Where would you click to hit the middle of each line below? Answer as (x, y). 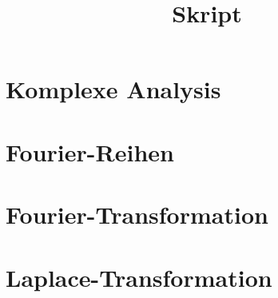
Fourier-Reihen (90, 151)
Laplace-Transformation (139, 277)
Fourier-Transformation (137, 215)
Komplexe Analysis (113, 89)
